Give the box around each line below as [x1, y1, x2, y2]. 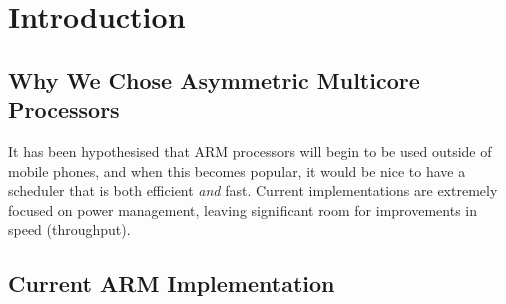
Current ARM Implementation [8, 268, 335, 299]
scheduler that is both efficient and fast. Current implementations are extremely [8, 180, 498, 201]
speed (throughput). [8, 219, 131, 240]
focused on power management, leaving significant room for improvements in [8, 199, 477, 220]
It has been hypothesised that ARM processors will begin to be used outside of [8, 140, 492, 161]
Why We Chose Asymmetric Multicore [8, 64, 420, 95]
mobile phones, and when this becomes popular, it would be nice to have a [8, 160, 466, 181]
